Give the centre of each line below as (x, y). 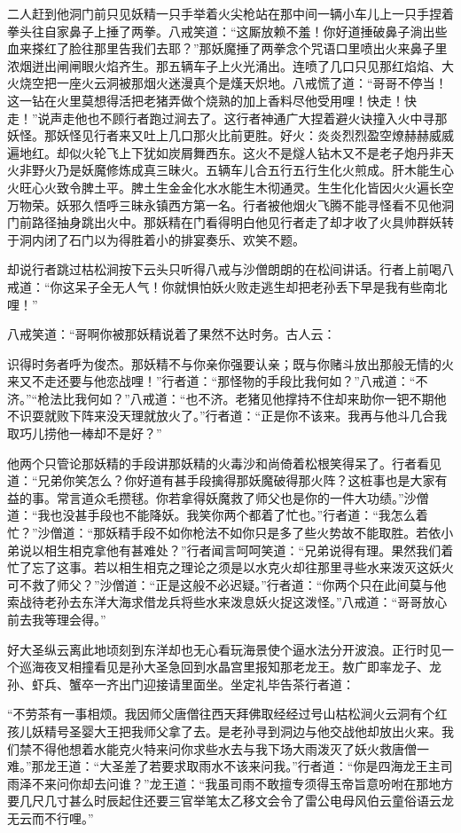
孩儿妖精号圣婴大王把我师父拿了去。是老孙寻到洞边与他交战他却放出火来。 (224, 731)
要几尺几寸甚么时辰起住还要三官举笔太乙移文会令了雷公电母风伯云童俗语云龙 (230, 801)
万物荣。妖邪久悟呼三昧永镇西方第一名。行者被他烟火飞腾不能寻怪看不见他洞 (230, 204)
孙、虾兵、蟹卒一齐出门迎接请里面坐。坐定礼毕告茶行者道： (181, 684)
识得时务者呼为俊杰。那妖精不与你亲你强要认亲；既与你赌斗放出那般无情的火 (230, 363)
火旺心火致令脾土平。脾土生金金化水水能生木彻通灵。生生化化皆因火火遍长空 (230, 187)
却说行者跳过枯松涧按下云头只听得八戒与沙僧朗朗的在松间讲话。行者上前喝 (224, 269)
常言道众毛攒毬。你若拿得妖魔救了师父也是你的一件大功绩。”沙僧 (242, 497)
